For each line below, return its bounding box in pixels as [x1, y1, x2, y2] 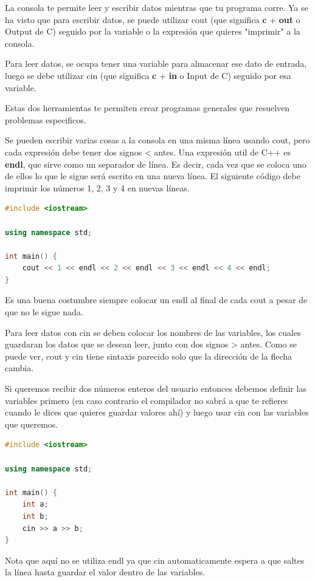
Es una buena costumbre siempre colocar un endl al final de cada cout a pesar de [5, 293, 308, 306]
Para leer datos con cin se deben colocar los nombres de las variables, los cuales [5, 326, 301, 338]
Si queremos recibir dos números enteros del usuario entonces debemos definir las [5, 382, 306, 395]
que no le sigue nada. [5, 306, 83, 318]
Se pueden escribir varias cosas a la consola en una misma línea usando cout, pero [5, 134, 310, 146]
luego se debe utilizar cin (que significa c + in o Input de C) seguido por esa [5, 69, 291, 81]
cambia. [5, 361, 34, 374]
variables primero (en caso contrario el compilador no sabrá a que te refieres [5, 394, 288, 406]
